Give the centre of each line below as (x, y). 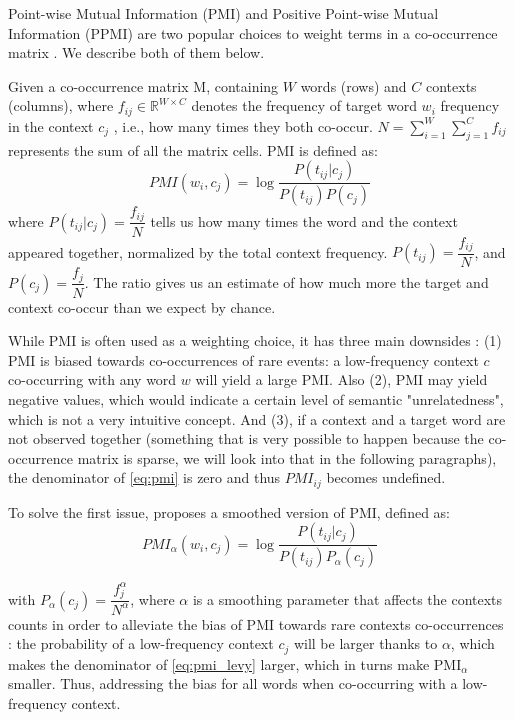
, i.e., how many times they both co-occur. (243, 125)
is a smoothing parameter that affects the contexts (347, 598)
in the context (51, 125)
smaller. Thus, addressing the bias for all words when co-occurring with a (233, 683)
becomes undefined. (386, 477)
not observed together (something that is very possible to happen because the (246, 438)
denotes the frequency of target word (304, 105)
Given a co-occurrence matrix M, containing (143, 85)
